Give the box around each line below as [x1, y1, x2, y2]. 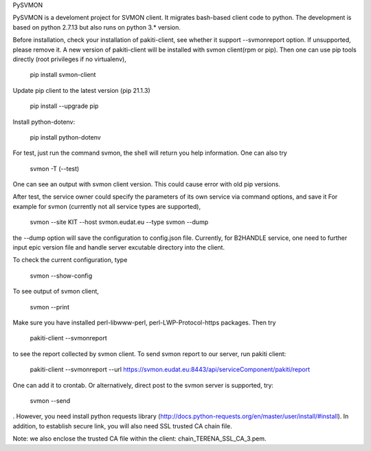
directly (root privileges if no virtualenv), [12, 55, 126, 63]
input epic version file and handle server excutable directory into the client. [12, 243, 225, 252]
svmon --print [30, 302, 70, 311]
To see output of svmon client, [12, 287, 100, 296]
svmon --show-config [30, 272, 93, 280]
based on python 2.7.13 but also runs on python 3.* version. [12, 23, 181, 31]
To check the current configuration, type [12, 256, 128, 264]
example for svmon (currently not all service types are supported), [12, 202, 201, 210]
